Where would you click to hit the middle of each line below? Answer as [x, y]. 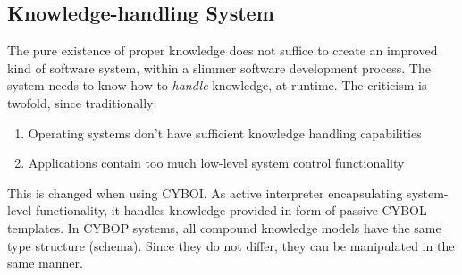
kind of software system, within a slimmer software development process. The [219, 67]
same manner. [45, 263]
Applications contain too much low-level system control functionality [216, 163]
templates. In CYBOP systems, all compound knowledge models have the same [224, 227]
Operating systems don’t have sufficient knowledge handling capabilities [225, 133]
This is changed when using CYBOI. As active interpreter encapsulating [205, 192]
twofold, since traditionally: [82, 102]
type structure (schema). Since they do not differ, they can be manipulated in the [231, 245]
